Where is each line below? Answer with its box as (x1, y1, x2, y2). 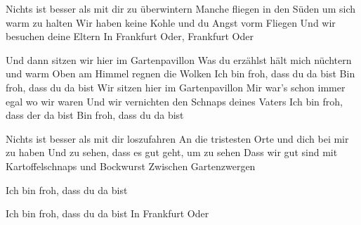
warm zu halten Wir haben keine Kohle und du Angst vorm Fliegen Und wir (6, 15, 336, 30)
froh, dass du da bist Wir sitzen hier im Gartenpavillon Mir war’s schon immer (6, 79, 346, 94)
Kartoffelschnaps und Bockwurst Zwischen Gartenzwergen (6, 158, 256, 173)
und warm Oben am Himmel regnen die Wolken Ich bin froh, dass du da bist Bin (6, 66, 355, 81)
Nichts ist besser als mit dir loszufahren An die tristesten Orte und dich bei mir (6, 131, 349, 146)
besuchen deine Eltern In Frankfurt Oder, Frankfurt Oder (6, 29, 254, 44)
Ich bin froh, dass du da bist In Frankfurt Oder (6, 206, 209, 221)
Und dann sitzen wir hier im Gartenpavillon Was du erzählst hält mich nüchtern (6, 52, 352, 67)
